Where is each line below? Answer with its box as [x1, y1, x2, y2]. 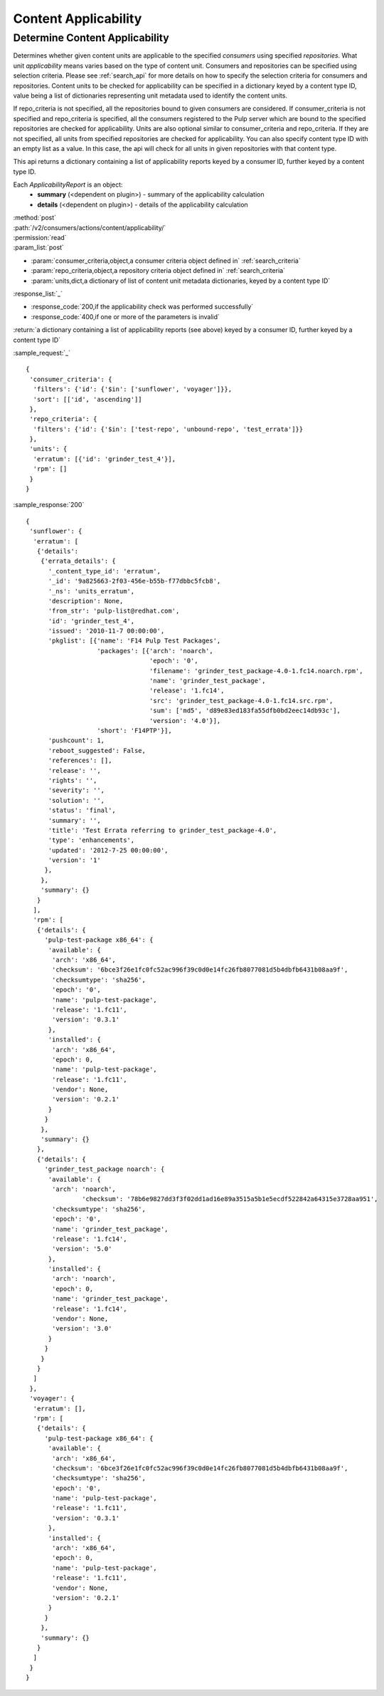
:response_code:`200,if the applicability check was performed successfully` [31, 303, 254, 311]
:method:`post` [13, 214, 57, 222]
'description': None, [48, 597, 124, 605]
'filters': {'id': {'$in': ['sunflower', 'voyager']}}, [33, 385, 233, 393]
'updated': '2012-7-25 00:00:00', [48, 846, 169, 854]
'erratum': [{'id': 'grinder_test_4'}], [33, 454, 176, 463]
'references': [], [48, 756, 112, 765]
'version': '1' [48, 856, 101, 865]
